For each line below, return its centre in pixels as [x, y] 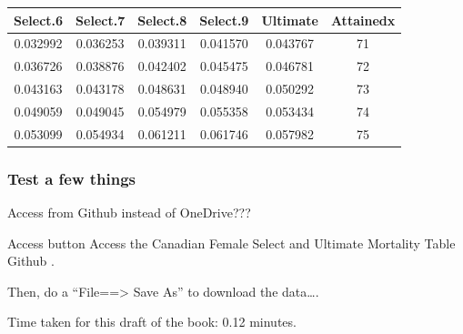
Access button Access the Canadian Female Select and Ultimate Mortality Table [231, 243]
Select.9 [224, 20]
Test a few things [72, 178]
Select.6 [39, 20]
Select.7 [101, 20]
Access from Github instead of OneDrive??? [129, 213]
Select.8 [162, 20]
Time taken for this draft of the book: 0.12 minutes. [152, 322]
